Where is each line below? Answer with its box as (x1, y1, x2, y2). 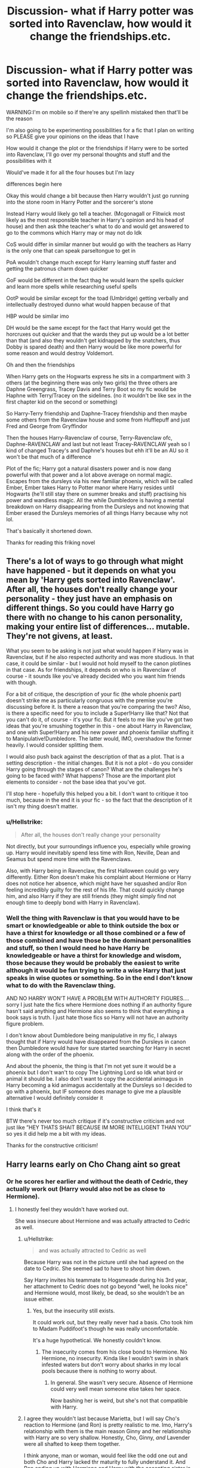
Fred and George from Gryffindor (6, 422, 88, 429)
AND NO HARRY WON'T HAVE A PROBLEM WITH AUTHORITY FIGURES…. (6, 995, 190, 1002)
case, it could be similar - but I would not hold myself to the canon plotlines (6, 660, 191, 667)
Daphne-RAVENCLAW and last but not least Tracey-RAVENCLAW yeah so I (6, 440, 190, 447)
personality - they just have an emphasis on (6, 594, 173, 604)
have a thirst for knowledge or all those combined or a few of (6, 929, 186, 937)
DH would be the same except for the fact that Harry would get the (6, 324, 170, 331)
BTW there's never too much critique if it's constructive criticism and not (6, 1118, 184, 1125)
